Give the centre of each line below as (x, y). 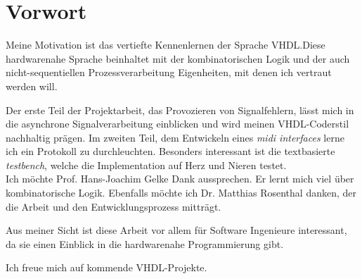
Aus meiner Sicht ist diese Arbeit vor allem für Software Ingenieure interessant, (176, 230)
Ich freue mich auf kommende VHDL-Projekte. (106, 267)
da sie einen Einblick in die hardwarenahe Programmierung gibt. (145, 243)
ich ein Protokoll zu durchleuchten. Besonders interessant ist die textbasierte (170, 151)
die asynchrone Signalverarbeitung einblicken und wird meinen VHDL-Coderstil (177, 124)
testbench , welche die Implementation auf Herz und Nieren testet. (146, 165)
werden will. (32, 86)
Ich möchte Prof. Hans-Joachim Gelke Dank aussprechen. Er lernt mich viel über (180, 179)
